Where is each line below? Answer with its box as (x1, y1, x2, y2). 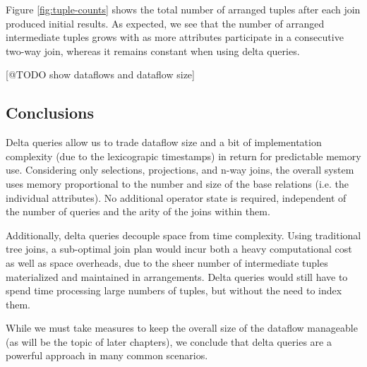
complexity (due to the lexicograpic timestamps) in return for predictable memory (6, 148, 361, 163)
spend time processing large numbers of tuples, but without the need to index (6, 283, 342, 298)
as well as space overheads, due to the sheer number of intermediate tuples (6, 255, 328, 270)
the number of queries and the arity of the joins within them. (6, 204, 270, 219)
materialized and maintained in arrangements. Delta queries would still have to (6, 269, 348, 284)
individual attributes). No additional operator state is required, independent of (6, 190, 347, 205)
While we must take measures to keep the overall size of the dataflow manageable (6, 320, 358, 335)
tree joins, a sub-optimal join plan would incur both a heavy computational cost (6, 241, 352, 256)
